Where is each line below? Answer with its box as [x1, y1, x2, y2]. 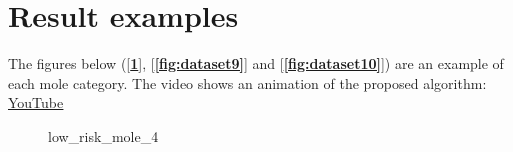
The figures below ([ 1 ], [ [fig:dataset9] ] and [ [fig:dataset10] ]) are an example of [8, 53, 504, 74]
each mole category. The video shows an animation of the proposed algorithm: [8, 72, 487, 93]
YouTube [8, 92, 64, 113]
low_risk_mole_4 [48, 125, 159, 146]
